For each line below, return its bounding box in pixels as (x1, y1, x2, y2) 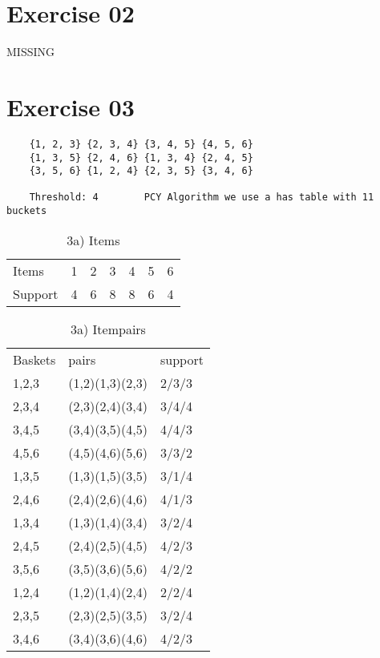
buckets (6, 205, 47, 217)
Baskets (13, 349, 56, 369)
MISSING (6, 43, 55, 60)
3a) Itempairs (71, 319, 146, 338)
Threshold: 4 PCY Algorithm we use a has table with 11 (29, 192, 374, 204)
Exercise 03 (6, 90, 135, 123)
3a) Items (67, 230, 120, 249)
